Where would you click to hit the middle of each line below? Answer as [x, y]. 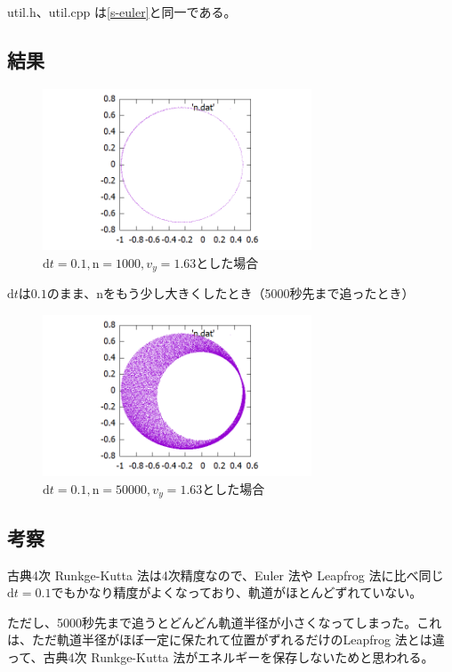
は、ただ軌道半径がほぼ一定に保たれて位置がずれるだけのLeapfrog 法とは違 [226, 640]
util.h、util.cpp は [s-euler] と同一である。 [122, 12]
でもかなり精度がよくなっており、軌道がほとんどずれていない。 [237, 592]
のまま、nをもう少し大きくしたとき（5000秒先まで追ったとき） [230, 293]
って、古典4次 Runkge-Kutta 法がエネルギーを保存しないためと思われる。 [221, 656]
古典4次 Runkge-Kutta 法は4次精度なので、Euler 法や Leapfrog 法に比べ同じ [226, 575]
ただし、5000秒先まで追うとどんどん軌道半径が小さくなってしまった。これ [225, 622]
